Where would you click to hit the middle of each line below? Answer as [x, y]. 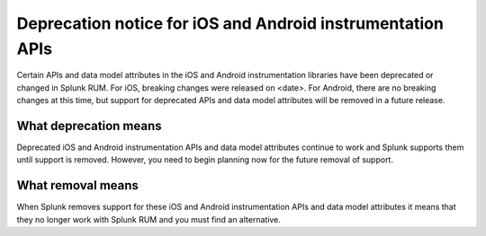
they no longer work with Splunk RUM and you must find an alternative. [148, 219]
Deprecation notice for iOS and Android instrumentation [230, 23]
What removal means [78, 185]
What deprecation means [89, 126]
